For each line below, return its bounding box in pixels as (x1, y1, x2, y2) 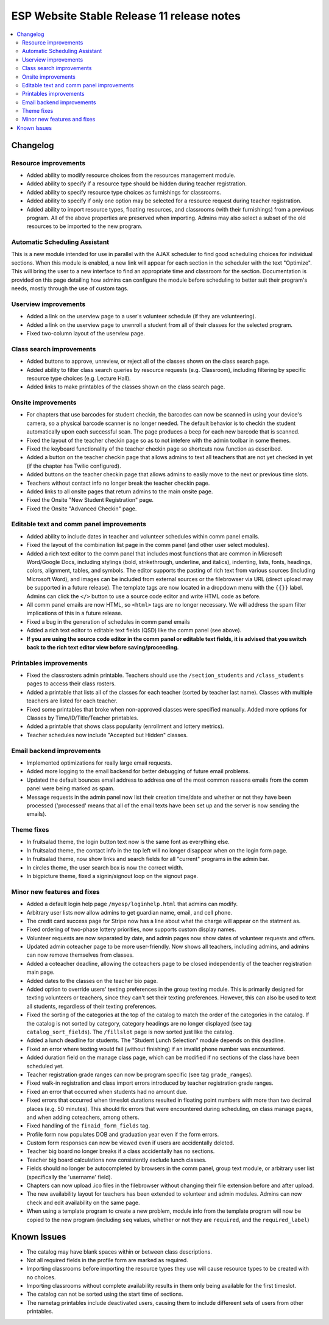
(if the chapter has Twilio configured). (26, 462, 121, 470)
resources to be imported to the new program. (26, 223, 143, 230)
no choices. (26, 1273, 56, 1280)
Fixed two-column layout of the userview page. (26, 329, 146, 337)
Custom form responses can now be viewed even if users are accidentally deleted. (26, 1139, 235, 1146)
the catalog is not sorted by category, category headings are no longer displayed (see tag (26, 1020, 252, 1027)
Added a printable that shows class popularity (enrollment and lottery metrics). (26, 723, 224, 730)
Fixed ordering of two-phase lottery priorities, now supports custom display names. (26, 926, 237, 933)
